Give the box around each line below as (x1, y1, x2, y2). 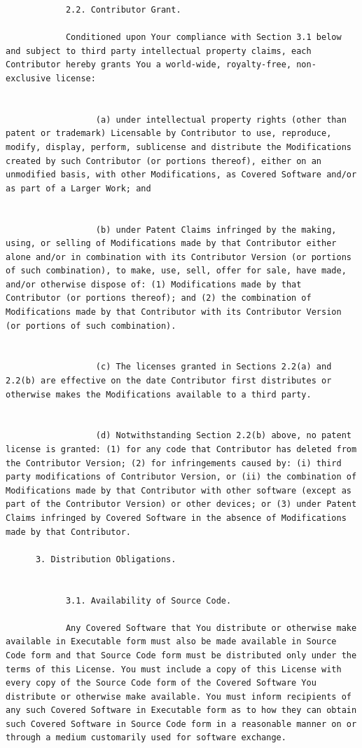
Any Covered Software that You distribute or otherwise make (65, 623, 357, 633)
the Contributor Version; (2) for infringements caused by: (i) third (6, 458, 342, 468)
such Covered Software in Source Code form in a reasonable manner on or (6, 719, 357, 729)
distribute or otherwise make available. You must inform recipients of (6, 691, 351, 702)
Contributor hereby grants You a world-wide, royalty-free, (6, 60, 292, 70)
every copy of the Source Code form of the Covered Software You (6, 678, 316, 688)
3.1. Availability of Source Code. (65, 595, 232, 606)
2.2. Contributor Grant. (65, 5, 181, 15)
